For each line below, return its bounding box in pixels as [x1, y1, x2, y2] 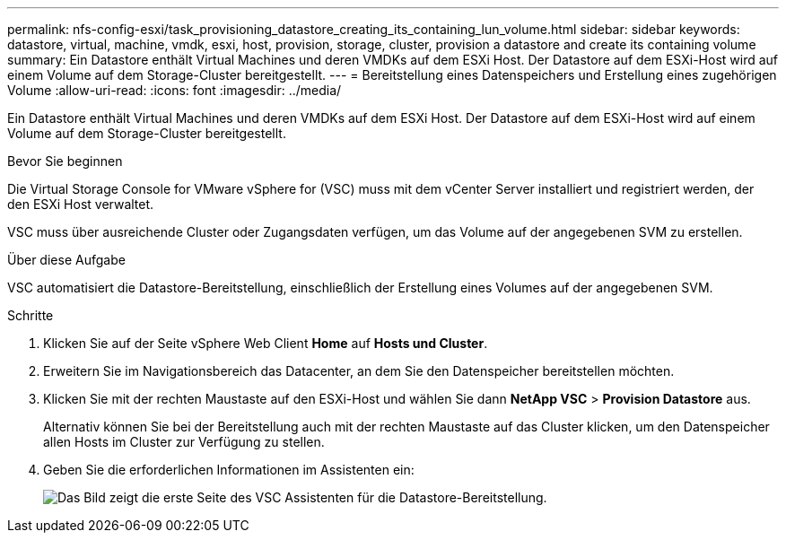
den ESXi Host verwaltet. [7, 196, 154, 212]
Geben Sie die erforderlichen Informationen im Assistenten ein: [43, 462, 415, 477]
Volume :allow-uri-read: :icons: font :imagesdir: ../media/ [7, 83, 342, 98]
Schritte [7, 308, 54, 323]
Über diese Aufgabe [7, 252, 126, 267]
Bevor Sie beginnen [7, 153, 123, 169]
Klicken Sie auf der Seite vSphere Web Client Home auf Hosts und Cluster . [43, 335, 488, 351]
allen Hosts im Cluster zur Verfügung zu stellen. [43, 434, 325, 449]
